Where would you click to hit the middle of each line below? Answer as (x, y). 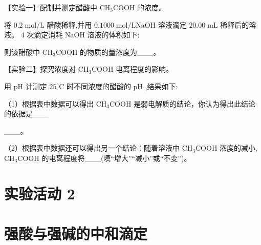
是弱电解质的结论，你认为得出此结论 (195, 103)
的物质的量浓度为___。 (120, 52)
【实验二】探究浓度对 (40, 69)
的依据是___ (27, 114)
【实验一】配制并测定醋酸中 (51, 7)
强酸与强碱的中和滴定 (76, 233)
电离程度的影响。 (145, 69)
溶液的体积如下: (113, 35)
